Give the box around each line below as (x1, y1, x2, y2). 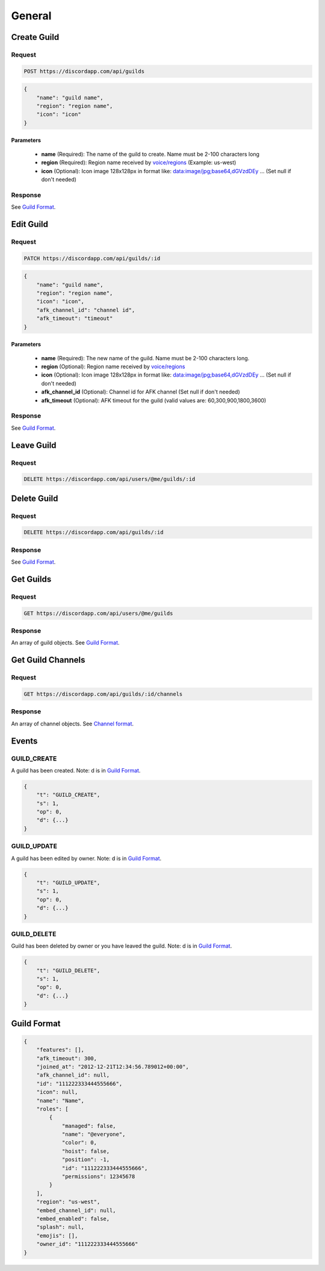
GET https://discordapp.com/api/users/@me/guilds (23, 610, 173, 617)
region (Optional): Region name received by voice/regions (41, 363, 185, 371)
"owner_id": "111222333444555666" (36, 1241, 138, 1247)
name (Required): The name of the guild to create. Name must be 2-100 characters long (41, 150, 260, 158)
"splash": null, (36, 1224, 84, 1231)
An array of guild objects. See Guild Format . (11, 639, 120, 646)
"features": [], (36, 1046, 84, 1053)
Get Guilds (11, 574, 52, 584)
